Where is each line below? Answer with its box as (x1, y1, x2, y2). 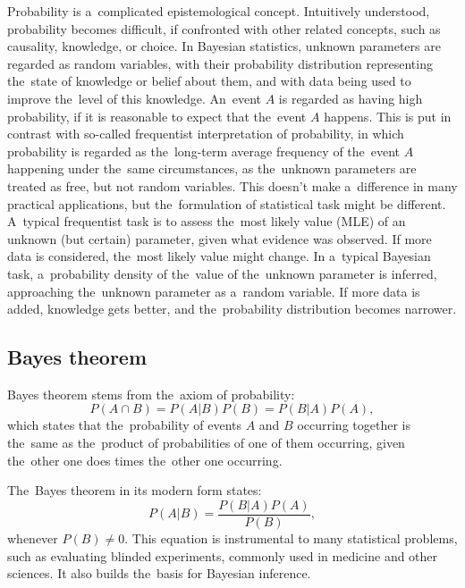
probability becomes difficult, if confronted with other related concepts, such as (7, 19, 441, 38)
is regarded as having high (278, 88, 423, 107)
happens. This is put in (324, 106, 452, 125)
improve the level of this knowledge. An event (7, 88, 261, 107)
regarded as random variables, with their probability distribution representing (7, 54, 433, 72)
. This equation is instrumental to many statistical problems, (124, 528, 458, 547)
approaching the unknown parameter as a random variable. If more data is (7, 281, 420, 300)
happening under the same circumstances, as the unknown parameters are (7, 159, 417, 178)
